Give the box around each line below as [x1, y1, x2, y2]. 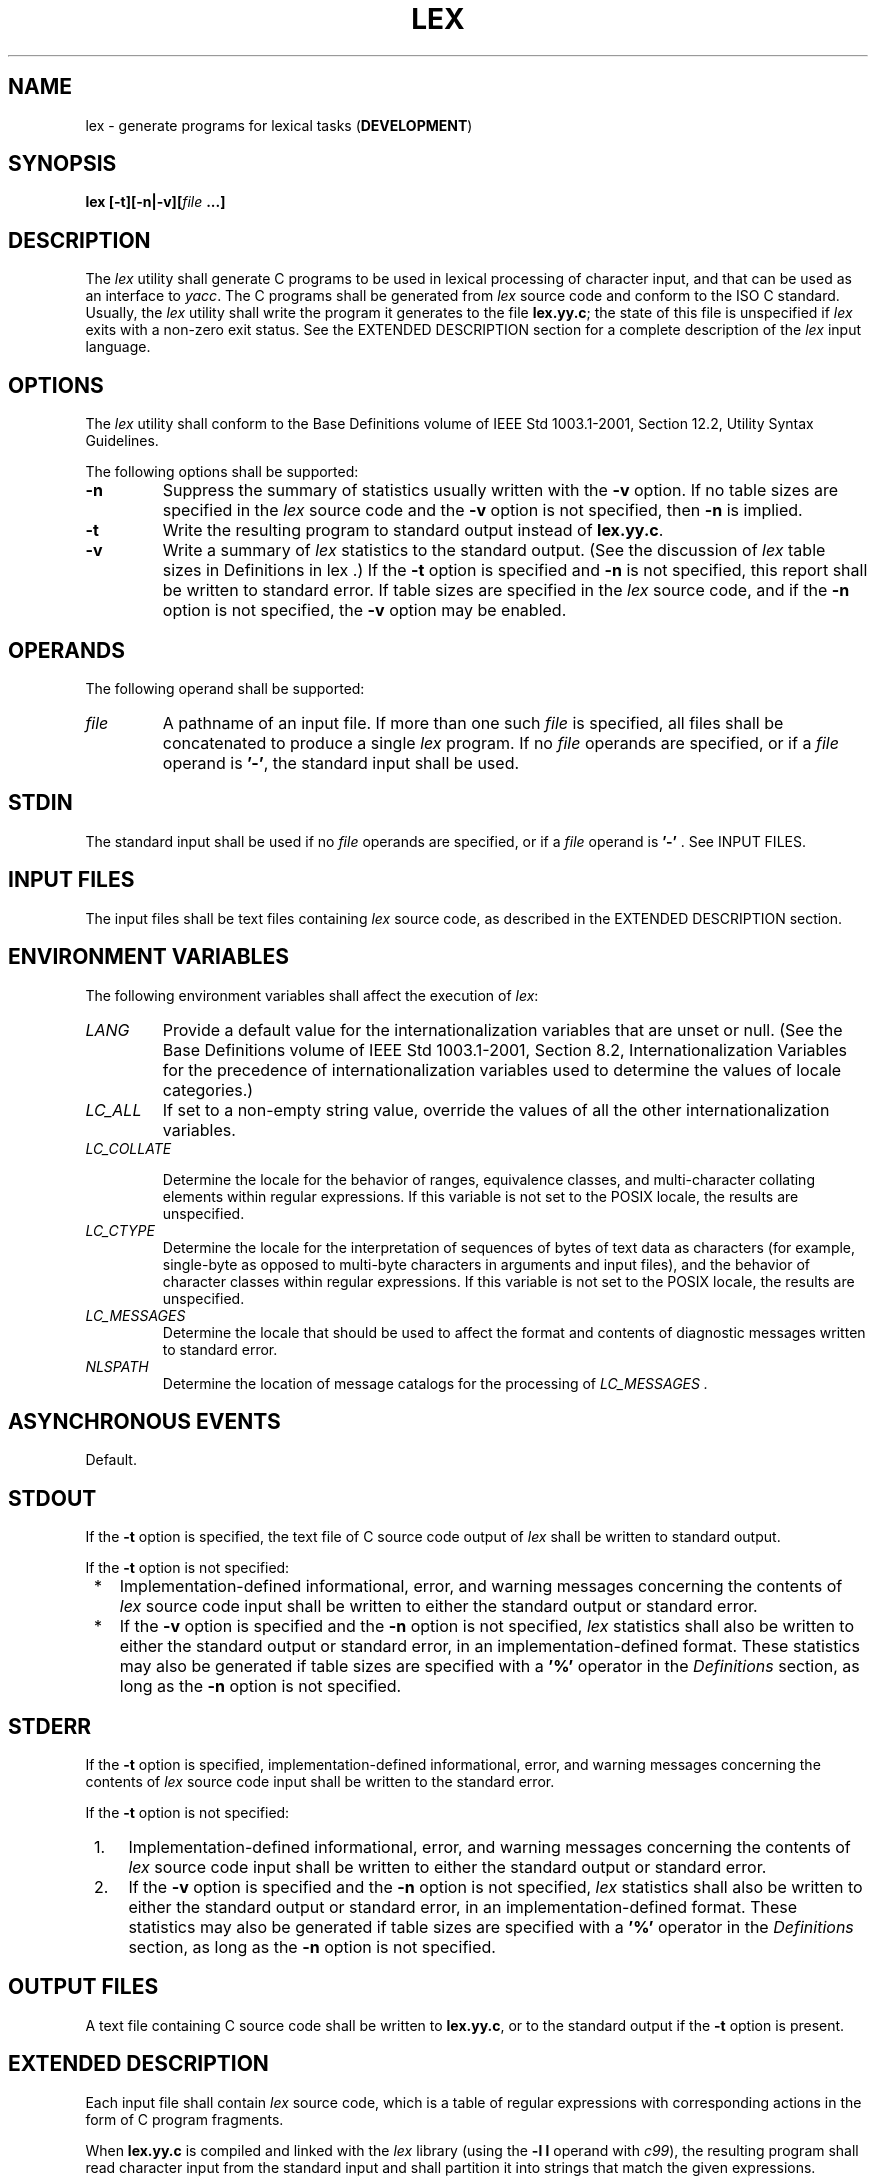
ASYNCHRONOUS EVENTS [8, 1408, 281, 1434]
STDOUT [8, 1485, 97, 1511]
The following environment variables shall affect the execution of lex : [85, 986, 539, 1004]
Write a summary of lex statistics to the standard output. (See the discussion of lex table [162, 540, 826, 561]
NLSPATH [85, 1357, 149, 1375]
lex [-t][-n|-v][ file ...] [85, 193, 226, 211]
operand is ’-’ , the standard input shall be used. [162, 752, 520, 773]
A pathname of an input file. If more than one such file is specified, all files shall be [162, 712, 784, 733]
